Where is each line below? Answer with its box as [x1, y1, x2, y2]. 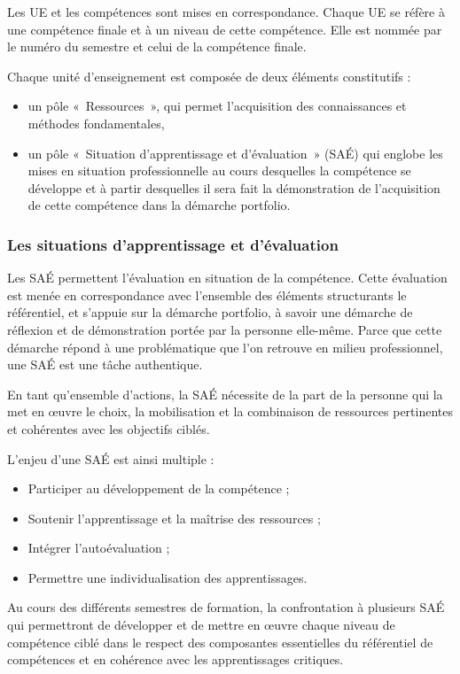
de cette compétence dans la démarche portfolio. [27, 196, 291, 214]
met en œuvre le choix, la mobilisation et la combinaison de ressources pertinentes [7, 402, 454, 421]
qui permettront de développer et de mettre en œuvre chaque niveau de [7, 616, 395, 634]
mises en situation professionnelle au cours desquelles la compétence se [27, 161, 411, 180]
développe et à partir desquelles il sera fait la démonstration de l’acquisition [27, 178, 441, 197]
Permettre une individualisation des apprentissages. [27, 568, 308, 586]
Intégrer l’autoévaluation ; [27, 538, 170, 557]
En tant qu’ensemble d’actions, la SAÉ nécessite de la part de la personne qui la [7, 384, 443, 403]
